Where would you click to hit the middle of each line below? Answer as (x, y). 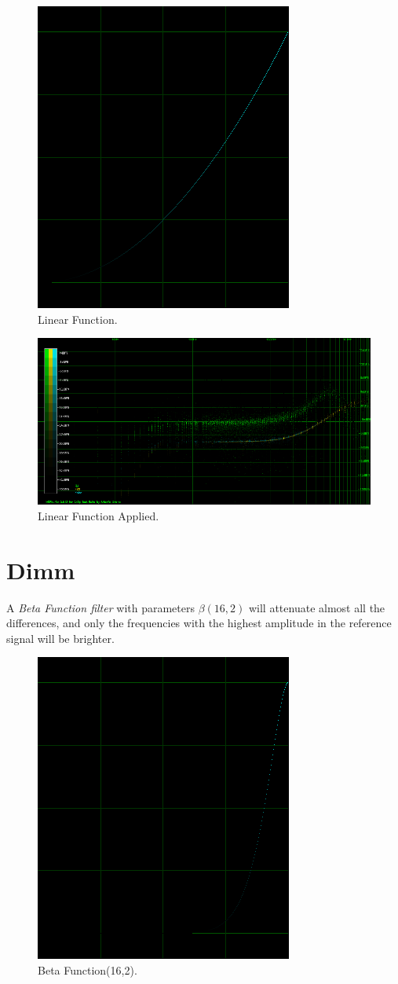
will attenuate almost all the (317, 607)
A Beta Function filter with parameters (100, 607)
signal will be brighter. (60, 638)
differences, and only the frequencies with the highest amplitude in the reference (199, 623)
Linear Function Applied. (99, 515)
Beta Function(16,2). (88, 969)
